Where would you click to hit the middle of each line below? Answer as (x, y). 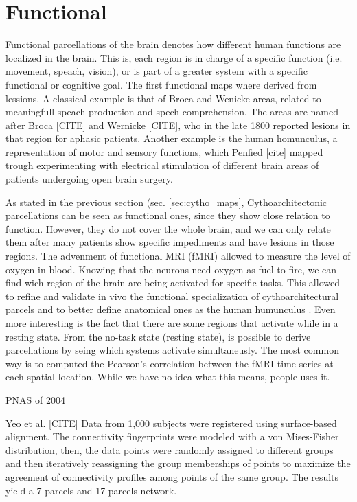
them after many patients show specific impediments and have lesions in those (170, 242)
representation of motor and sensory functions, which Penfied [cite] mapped (164, 151)
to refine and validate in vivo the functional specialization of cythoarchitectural (172, 296)
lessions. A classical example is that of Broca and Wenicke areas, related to (163, 98)
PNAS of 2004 (35, 399)
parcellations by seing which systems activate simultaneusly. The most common (172, 350)
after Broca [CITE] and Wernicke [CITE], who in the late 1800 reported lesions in (178, 125)
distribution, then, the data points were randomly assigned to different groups (170, 449)
